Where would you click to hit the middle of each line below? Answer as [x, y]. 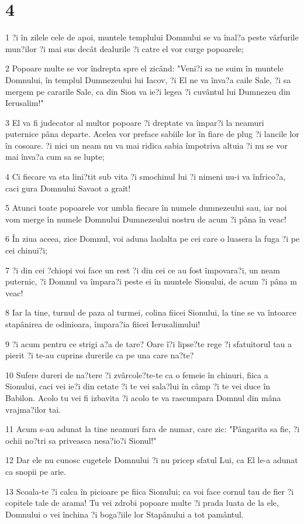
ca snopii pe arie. [36, 471]
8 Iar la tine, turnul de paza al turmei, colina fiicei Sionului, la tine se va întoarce [151, 312]
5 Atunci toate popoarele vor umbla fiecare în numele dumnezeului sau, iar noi [146, 208]
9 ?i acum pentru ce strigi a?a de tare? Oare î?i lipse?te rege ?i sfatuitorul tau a [149, 343]
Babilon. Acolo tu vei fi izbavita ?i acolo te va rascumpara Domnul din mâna [143, 397]
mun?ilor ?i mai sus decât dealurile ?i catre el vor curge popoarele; [125, 48]
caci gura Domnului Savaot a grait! [68, 188]
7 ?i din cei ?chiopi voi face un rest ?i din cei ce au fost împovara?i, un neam [143, 270]
